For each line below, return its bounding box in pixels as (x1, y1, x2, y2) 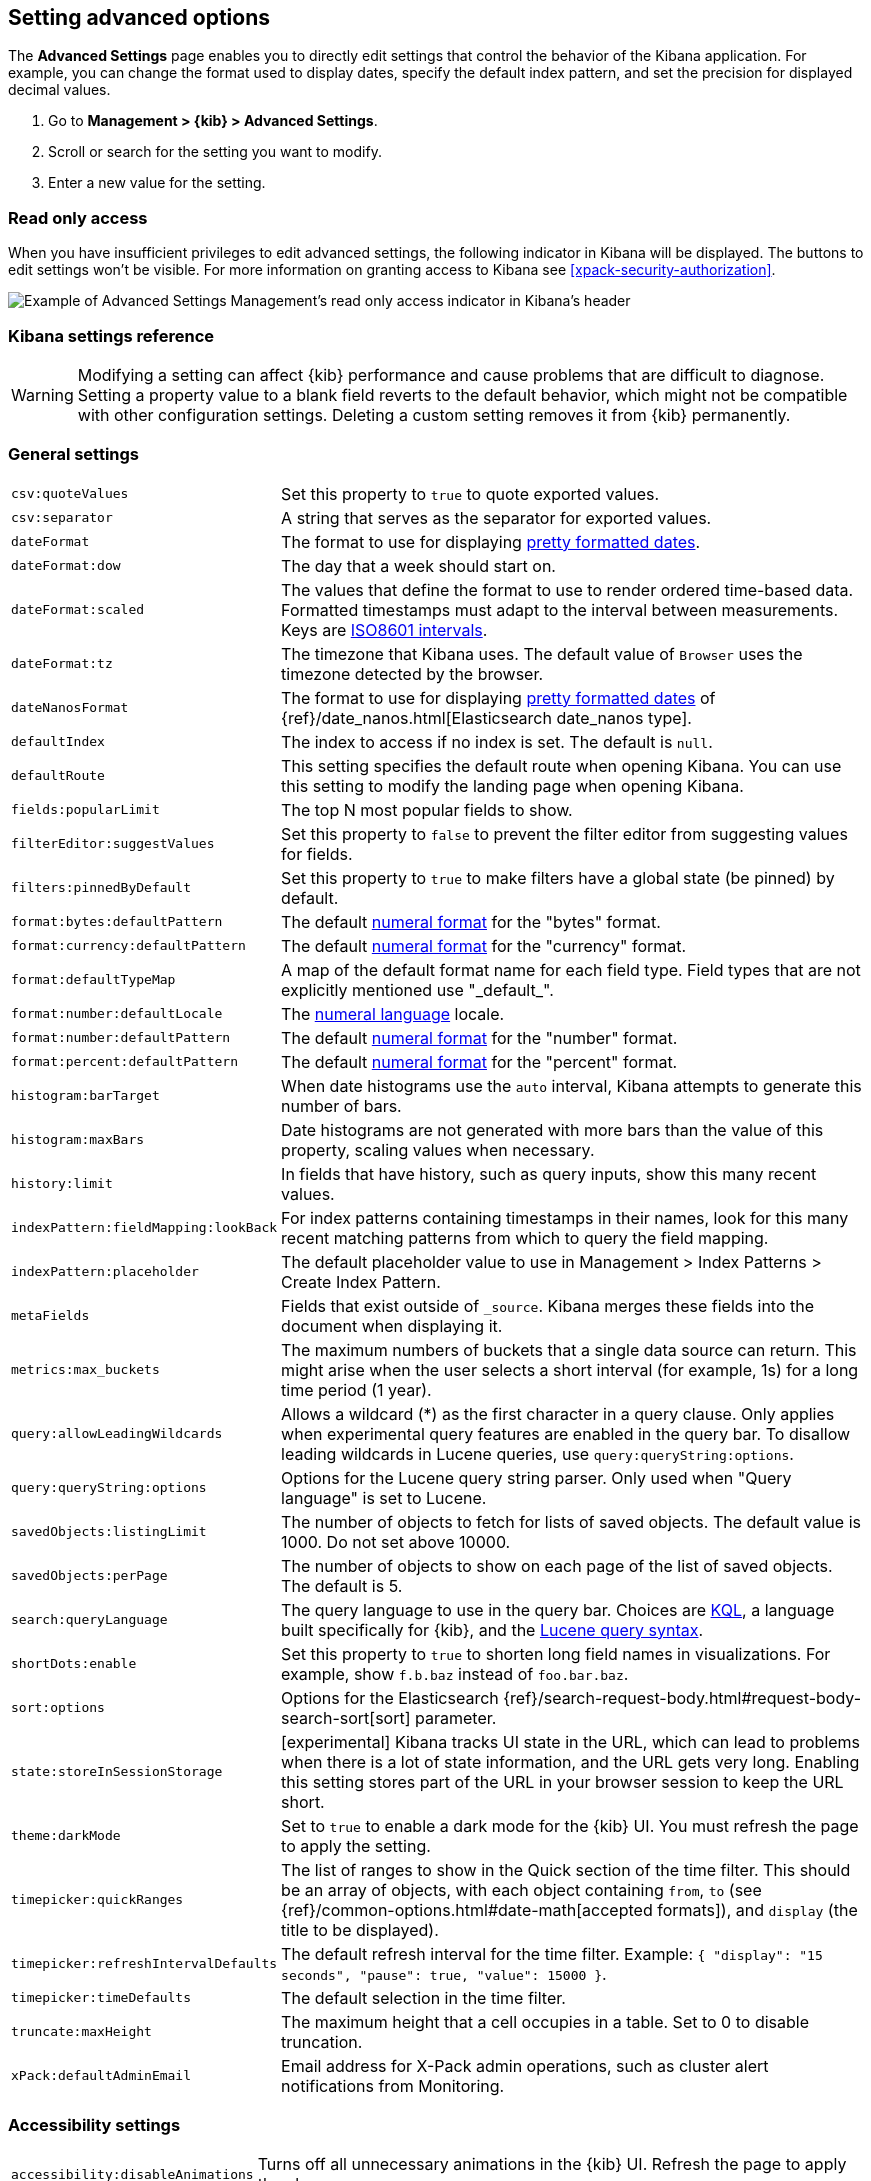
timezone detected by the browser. (281, 663, 544, 684)
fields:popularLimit (11, 802, 160, 818)
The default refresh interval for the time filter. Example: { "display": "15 (281, 1943, 823, 1964)
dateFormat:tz (11, 656, 113, 672)
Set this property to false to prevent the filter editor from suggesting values (281, 823, 848, 844)
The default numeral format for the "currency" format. (281, 935, 687, 956)
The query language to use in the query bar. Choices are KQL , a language (281, 1599, 835, 1620)
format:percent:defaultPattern (11, 1054, 238, 1070)
